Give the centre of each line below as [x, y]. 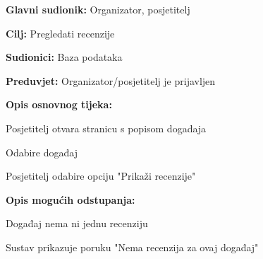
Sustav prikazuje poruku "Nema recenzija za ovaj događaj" [132, 247]
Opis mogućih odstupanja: [71, 199]
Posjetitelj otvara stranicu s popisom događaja [106, 128]
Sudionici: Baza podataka [64, 57]
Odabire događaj [42, 152]
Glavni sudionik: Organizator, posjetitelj [98, 9]
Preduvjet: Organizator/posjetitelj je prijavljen [111, 80]
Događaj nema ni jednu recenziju [77, 223]
